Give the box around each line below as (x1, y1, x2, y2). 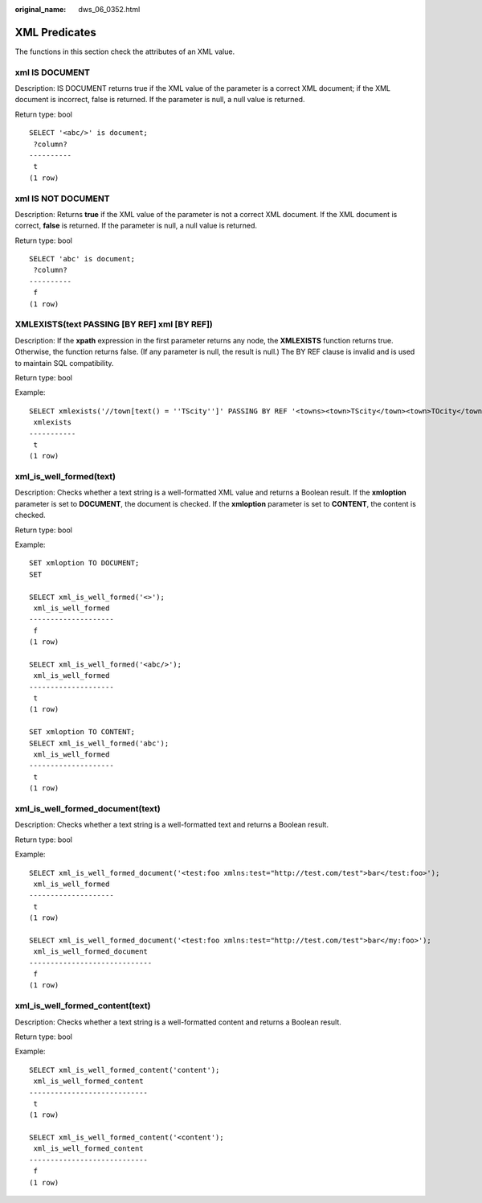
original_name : (14, 5, 67, 14)
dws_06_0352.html (78, 5, 141, 14)
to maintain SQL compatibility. (14, 358, 114, 367)
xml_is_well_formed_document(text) (14, 803, 161, 814)
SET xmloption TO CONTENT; (29, 728, 136, 737)
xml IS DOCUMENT (14, 67, 90, 78)
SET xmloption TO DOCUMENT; (29, 559, 140, 568)
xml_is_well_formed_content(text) (14, 1000, 151, 1012)
